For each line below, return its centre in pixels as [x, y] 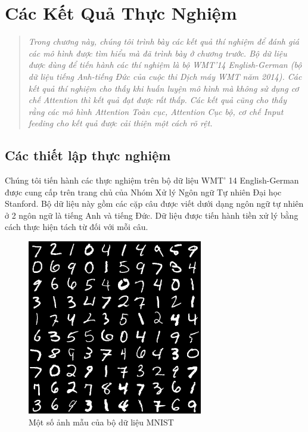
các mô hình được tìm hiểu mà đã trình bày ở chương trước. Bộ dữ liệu [158, 53]
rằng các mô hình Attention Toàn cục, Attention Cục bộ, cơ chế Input [156, 111]
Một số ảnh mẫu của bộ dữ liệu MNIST [101, 422]
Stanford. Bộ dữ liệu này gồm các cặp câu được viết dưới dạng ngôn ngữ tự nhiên [154, 203]
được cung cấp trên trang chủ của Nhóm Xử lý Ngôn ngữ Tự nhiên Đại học [143, 192]
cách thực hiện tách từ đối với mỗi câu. [77, 227]
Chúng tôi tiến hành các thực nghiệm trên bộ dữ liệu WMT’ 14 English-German [152, 180]
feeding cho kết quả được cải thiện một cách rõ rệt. [120, 123]
